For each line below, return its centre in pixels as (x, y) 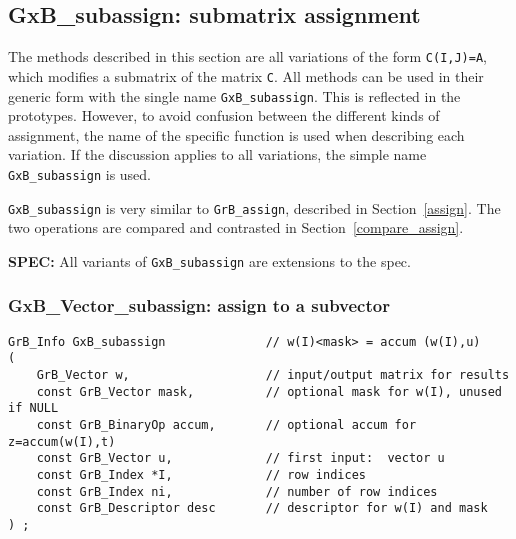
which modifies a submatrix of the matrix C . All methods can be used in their (246, 75)
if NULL (33, 408)
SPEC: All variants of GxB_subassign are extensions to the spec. (209, 260)
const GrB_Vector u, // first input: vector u (240, 458)
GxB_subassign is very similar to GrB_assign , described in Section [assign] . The (254, 207)
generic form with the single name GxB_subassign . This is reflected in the (234, 95)
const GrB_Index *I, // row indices (201, 474)
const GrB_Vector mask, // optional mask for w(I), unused (269, 391)
